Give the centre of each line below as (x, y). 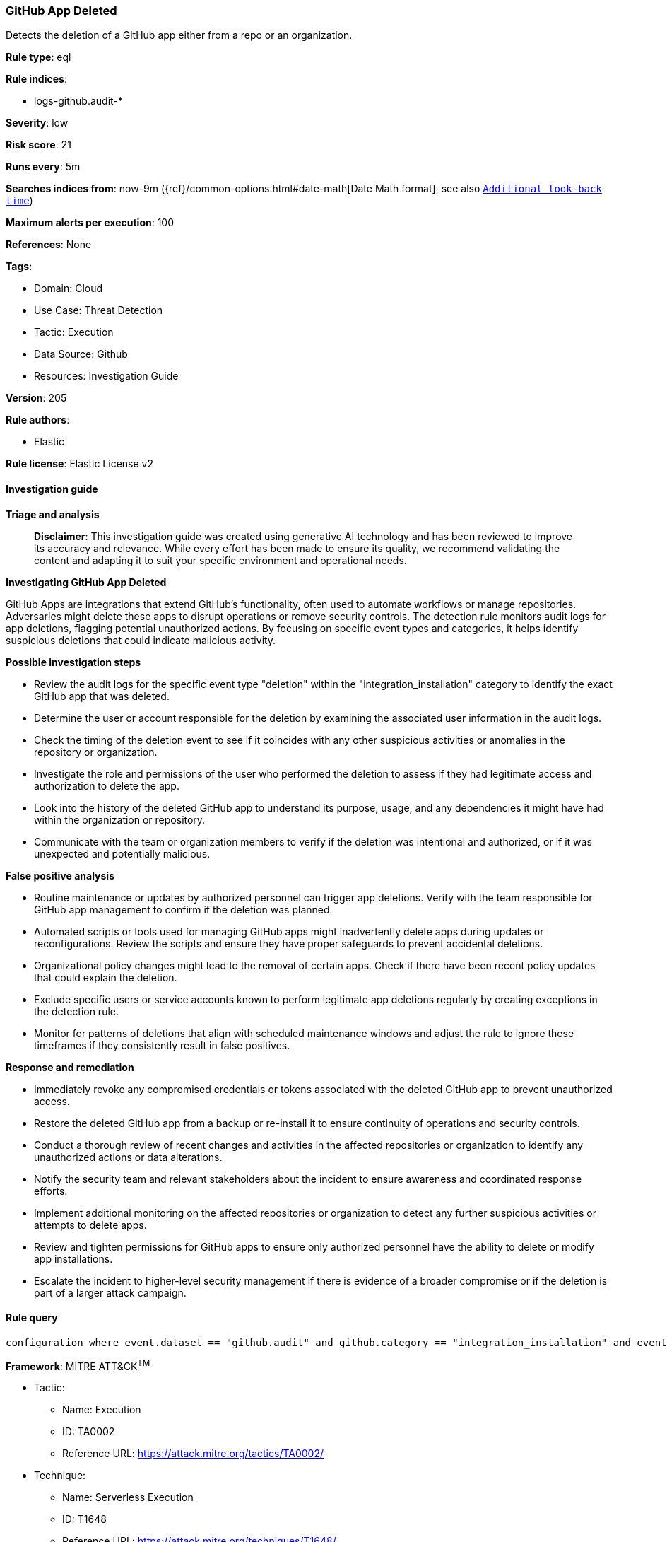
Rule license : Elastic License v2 (79, 464)
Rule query (32, 1318)
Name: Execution (102, 1410)
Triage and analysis (53, 514)
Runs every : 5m (43, 167)
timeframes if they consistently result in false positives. (162, 1045)
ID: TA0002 (89, 1432)
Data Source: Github (81, 354)
